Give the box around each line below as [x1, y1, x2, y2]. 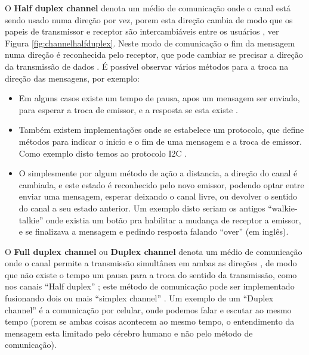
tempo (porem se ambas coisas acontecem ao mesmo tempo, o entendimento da [5, 315, 295, 328]
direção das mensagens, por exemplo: [5, 71, 140, 84]
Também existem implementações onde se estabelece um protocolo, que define [18, 123, 304, 136]
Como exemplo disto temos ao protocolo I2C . [18, 147, 187, 159]
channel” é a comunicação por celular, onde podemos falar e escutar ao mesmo [5, 303, 292, 316]
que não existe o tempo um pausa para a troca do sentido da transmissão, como [5, 268, 297, 281]
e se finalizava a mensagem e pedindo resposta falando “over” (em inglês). [18, 225, 289, 238]
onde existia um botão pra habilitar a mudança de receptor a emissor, [45, 213, 301, 226]
